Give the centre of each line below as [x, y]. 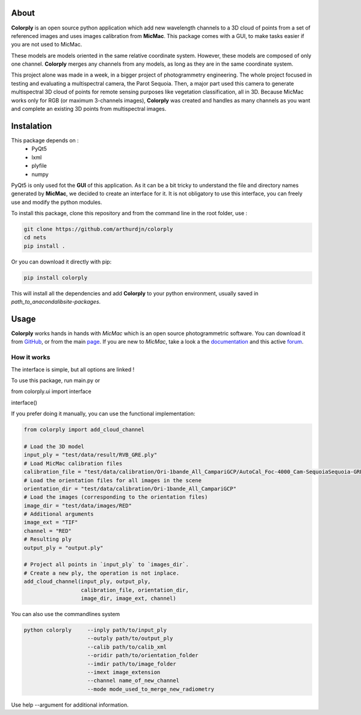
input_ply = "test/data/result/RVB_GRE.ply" [91, 455]
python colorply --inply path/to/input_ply [95, 630]
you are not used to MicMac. [47, 45]
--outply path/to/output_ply [130, 638]
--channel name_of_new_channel [134, 681]
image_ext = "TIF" [51, 522]
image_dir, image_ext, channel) [129, 598]
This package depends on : [45, 140]
